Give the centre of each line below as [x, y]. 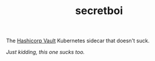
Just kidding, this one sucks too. [45, 52]
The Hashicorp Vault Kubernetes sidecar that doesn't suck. [78, 41]
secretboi [99, 11]
